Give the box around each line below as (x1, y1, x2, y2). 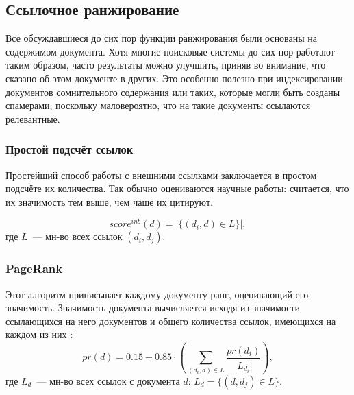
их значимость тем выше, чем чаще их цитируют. (5, 194, 213, 208)
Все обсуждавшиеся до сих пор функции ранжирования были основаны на (5, 31, 318, 45)
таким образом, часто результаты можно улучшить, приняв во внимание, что (5, 58, 326, 72)
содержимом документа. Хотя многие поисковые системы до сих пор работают (5, 44, 335, 58)
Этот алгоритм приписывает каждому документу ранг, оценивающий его (5, 287, 309, 301)
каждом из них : (5, 327, 73, 342)
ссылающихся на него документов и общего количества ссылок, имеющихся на (5, 313, 336, 328)
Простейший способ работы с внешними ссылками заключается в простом (5, 167, 317, 182)
